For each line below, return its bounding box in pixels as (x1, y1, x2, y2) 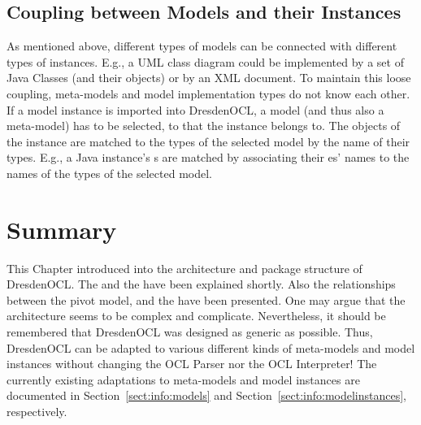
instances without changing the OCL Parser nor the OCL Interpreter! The (7, 355, 377, 372)
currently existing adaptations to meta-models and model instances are (7, 371, 360, 388)
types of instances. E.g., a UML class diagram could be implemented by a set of (7, 53, 404, 70)
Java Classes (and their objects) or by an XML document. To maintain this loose (7, 69, 411, 86)
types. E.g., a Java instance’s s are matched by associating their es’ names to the (7, 149, 410, 166)
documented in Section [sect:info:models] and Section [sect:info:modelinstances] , (7, 387, 407, 404)
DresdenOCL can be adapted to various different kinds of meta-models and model (7, 339, 415, 356)
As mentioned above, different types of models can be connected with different (7, 37, 397, 54)
